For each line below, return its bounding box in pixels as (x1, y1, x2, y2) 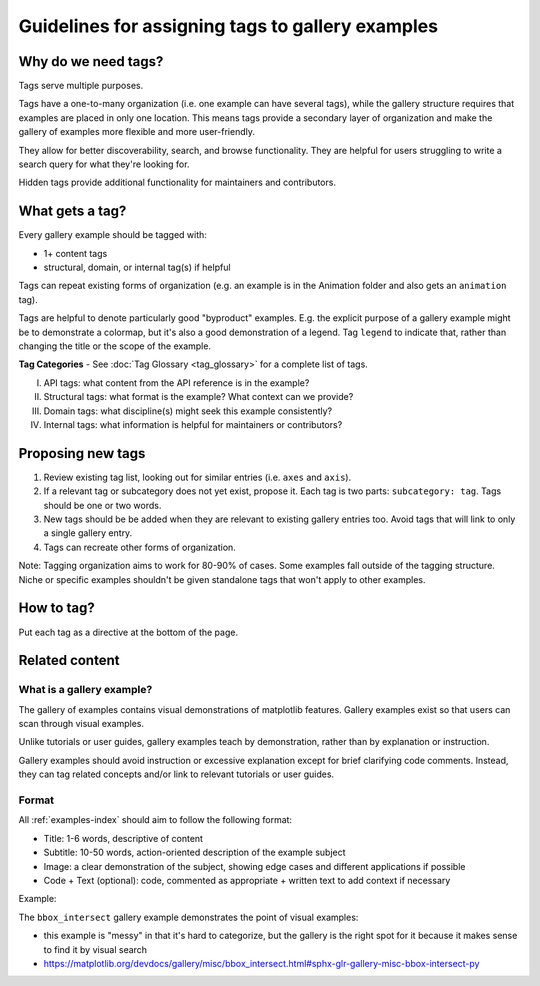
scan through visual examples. (18, 718, 145, 730)
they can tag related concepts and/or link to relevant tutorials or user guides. (18, 768, 335, 780)
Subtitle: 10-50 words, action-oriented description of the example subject (43, 846, 346, 859)
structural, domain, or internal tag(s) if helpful (43, 261, 231, 274)
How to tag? (18, 600, 95, 617)
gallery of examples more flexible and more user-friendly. (18, 126, 255, 138)
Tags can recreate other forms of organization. (43, 541, 237, 553)
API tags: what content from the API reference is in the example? (43, 376, 310, 389)
